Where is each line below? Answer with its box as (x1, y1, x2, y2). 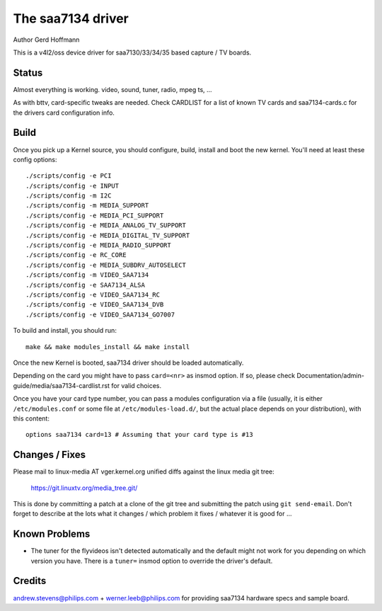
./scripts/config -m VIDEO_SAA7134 (25, 271, 149, 279)
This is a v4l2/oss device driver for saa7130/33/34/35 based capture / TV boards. (13, 48, 252, 57)
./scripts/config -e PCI (25, 172, 112, 180)
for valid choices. (110, 381, 162, 389)
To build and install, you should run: (13, 326, 117, 335)
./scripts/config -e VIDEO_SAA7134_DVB (25, 301, 164, 309)
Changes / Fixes (13, 449, 86, 461)
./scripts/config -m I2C (25, 192, 112, 200)
